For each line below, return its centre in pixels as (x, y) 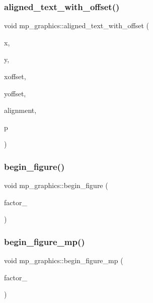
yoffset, (15, 93)
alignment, (20, 110)
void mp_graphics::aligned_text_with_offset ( (76, 25)
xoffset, (15, 76)
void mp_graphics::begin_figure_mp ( (64, 260)
